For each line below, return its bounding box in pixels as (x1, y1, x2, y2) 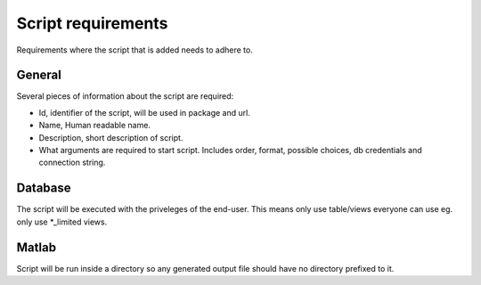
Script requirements (16, 13, 168, 33)
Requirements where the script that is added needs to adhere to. (16, 45, 253, 55)
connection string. (38, 157, 106, 168)
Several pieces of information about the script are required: (16, 91, 234, 102)
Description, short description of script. (38, 132, 183, 142)
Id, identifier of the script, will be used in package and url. (38, 107, 251, 118)
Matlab (16, 240, 57, 255)
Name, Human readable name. (38, 120, 151, 131)
